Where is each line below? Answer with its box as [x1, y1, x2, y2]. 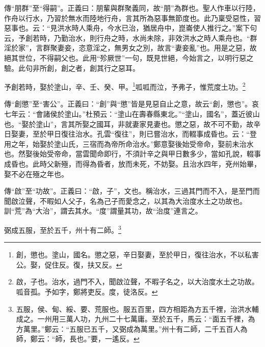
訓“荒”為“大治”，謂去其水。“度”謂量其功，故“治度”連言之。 [4, 205, 202, 216]
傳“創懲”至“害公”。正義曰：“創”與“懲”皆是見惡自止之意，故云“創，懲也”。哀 [4, 98, 259, 109]
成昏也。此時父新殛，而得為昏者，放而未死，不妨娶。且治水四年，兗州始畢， [4, 158, 261, 169]
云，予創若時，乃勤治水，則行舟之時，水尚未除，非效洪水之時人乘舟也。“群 [4, 32, 257, 43]
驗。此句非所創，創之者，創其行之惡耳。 [4, 62, 140, 73]
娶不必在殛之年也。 [4, 168, 68, 179]
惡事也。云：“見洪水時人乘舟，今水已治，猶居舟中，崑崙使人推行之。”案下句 [4, 22, 257, 33]
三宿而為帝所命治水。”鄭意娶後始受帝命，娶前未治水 [82, 138, 254, 149]
